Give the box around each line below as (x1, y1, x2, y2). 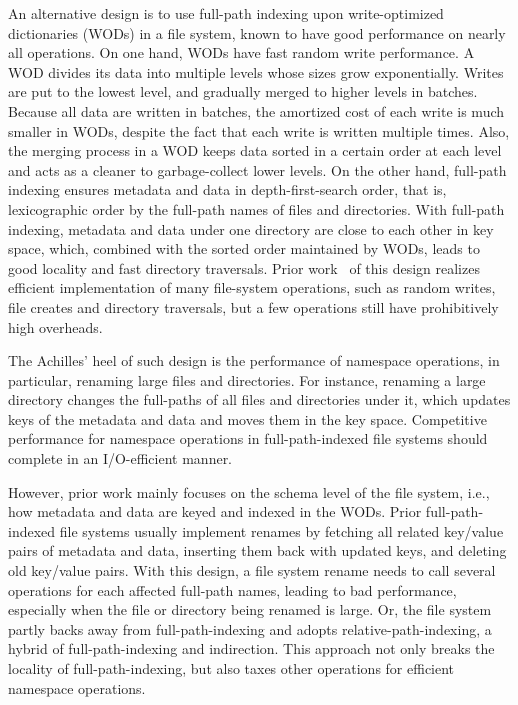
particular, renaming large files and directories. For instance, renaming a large (8, 369, 486, 390)
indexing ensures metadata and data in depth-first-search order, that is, (8, 179, 447, 200)
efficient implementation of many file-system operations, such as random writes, (8, 277, 496, 298)
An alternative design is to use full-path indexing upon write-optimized (8, 3, 444, 23)
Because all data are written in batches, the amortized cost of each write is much (8, 100, 505, 121)
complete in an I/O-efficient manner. (8, 448, 233, 469)
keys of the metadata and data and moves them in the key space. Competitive (8, 408, 487, 429)
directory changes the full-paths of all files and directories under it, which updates (8, 389, 511, 410)
